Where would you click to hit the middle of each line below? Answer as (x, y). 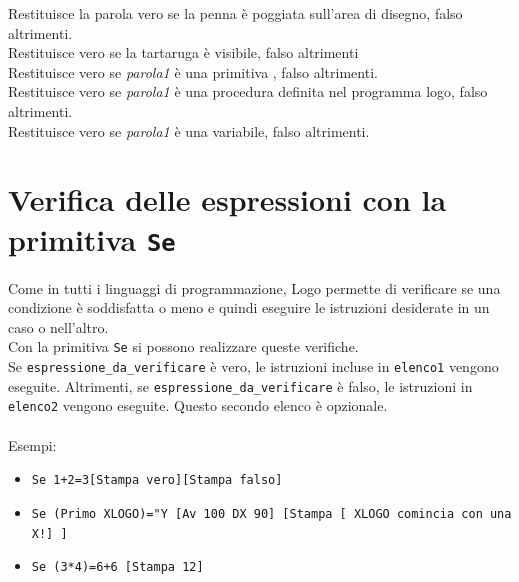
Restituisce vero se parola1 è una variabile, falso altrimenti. (189, 130)
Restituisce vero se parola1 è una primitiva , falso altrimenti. (193, 71)
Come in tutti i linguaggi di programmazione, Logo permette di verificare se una (254, 287)
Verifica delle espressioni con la (227, 199)
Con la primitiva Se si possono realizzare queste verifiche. (183, 346)
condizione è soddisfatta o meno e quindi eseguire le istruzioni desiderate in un (249, 307)
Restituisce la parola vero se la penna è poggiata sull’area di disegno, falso (235, 13)
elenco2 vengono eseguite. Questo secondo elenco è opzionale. (198, 405)
